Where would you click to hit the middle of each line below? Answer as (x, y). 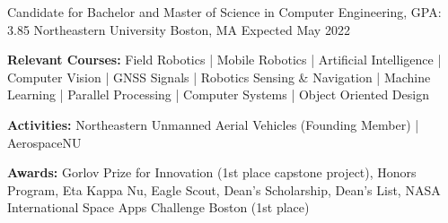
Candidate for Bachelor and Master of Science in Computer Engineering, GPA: (224, 12)
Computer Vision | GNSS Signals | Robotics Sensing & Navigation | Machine (219, 77)
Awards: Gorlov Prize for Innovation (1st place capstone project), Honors (212, 172)
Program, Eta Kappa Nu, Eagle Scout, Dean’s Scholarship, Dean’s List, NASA (224, 189)
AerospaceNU (44, 142)
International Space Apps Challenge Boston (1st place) (158, 207)
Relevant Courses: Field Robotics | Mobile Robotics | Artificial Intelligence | (224, 60)
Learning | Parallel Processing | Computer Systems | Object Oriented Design (218, 94)
